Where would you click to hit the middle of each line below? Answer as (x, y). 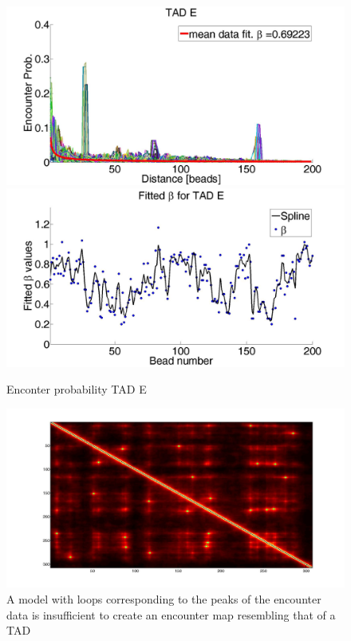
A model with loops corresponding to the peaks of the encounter (164, 598)
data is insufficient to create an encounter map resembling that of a (171, 614)
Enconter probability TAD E (77, 389)
